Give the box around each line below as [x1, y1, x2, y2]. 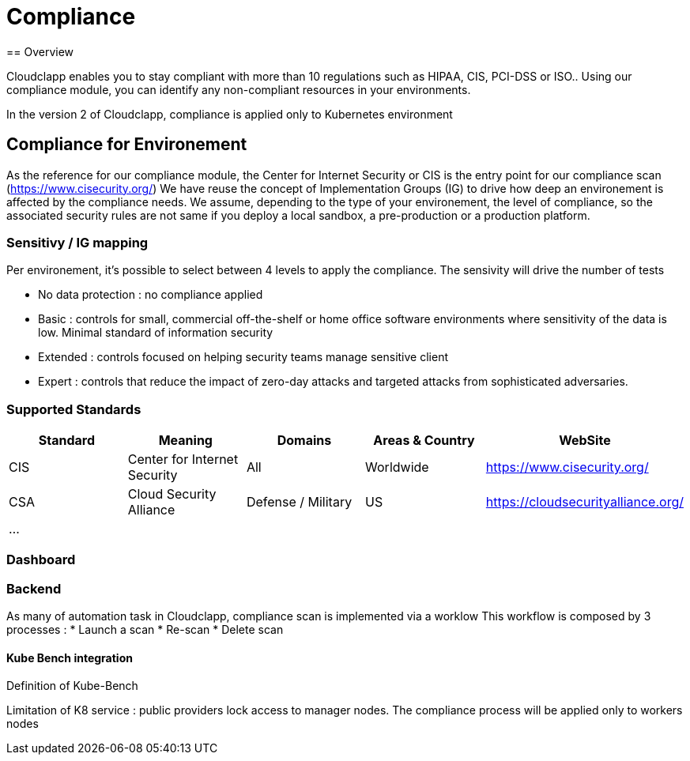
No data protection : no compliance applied [38, 288, 263, 302]
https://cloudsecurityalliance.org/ [485, 494, 684, 510]
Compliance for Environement [6, 134, 247, 155]
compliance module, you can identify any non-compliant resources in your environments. [6, 82, 471, 96]
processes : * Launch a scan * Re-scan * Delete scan [6, 623, 284, 637]
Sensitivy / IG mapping [6, 234, 149, 251]
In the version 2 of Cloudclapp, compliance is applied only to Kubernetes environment [6, 107, 453, 121]
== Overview [6, 44, 74, 58]
